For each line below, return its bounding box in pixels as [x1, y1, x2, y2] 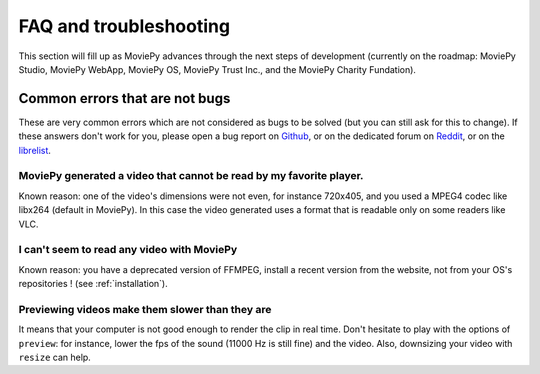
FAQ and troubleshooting [18, 15, 230, 37]
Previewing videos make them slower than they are [18, 302, 272, 316]
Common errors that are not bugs [18, 90, 231, 107]
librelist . [18, 144, 52, 156]
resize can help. [18, 351, 92, 363]
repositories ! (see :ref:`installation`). [18, 278, 169, 290]
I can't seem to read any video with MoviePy [18, 243, 238, 257]
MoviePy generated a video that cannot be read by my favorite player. [18, 169, 364, 183]
